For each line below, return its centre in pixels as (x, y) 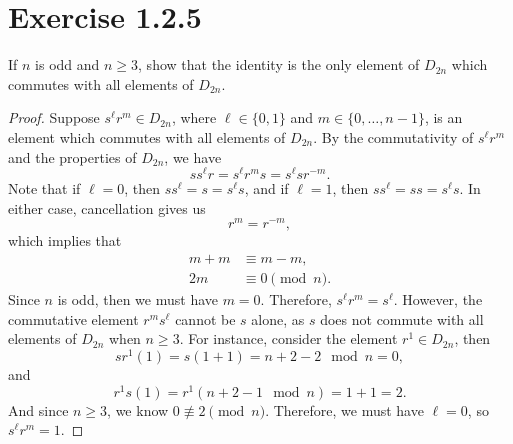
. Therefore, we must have (344, 409)
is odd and (67, 64)
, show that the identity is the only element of (279, 64)
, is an (443, 117)
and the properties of (72, 156)
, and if (266, 188)
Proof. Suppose (54, 117)
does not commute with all (402, 318)
